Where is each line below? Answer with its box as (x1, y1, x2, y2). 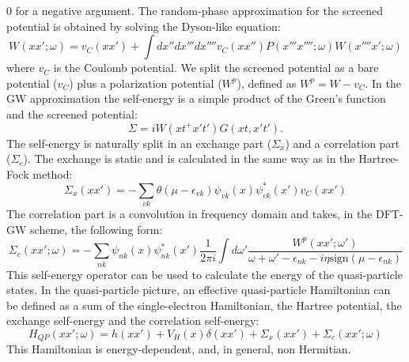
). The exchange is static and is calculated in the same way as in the (23, 150, 355, 167)
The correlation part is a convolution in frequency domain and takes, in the (6, 206, 373, 222)
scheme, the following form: (30, 221, 163, 237)
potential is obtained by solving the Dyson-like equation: (6, 17, 281, 34)
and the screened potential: (6, 105, 138, 122)
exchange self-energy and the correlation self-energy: (6, 312, 259, 329)
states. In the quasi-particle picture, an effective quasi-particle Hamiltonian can (6, 281, 391, 298)
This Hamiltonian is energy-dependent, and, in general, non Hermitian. (6, 341, 351, 357)
